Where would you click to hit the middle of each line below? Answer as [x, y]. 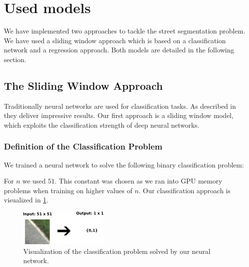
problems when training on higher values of [68, 190]
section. [15, 59]
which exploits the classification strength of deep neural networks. [102, 125]
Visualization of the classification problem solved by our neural [117, 251]
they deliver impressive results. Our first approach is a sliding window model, [119, 115]
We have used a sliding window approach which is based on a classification [115, 40]
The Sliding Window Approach [83, 85]
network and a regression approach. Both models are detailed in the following [119, 50]
